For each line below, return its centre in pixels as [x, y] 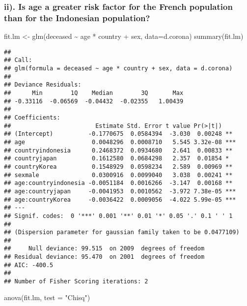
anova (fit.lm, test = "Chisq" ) [47, 297]
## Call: [18, 60]
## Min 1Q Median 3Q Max [94, 93]
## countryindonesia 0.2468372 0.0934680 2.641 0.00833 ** [118, 150]
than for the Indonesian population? [77, 17]
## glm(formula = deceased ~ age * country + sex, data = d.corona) [118, 69]
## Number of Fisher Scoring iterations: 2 [76, 282]
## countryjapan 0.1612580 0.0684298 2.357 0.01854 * [117, 159]
